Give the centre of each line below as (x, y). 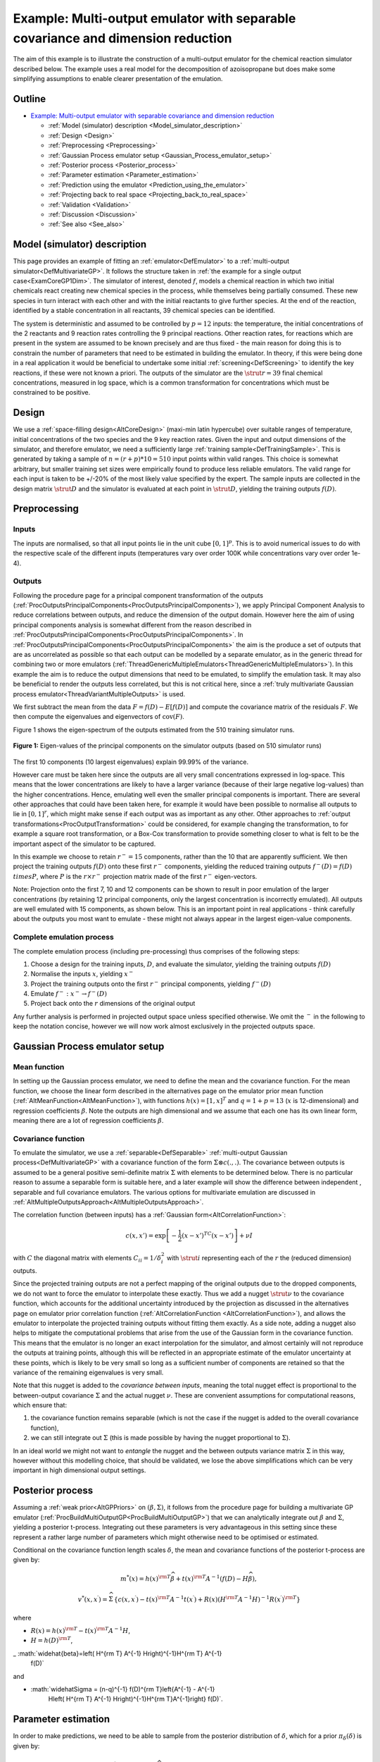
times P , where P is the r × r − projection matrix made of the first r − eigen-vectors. (135, 876)
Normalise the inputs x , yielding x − (82, 974)
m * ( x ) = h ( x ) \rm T (145, 1578)
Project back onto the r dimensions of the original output (113, 1004)
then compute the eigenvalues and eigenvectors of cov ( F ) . (99, 717)
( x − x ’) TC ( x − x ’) (208, 1235)
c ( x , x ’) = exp (146, 1236)
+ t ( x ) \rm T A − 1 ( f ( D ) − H (212, 1578)
